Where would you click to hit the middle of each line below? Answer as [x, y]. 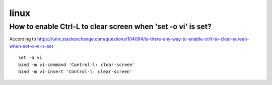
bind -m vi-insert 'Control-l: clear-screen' [76, 71]
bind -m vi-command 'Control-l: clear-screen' [77, 64]
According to [23, 39]
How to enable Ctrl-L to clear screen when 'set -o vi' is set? [110, 26]
